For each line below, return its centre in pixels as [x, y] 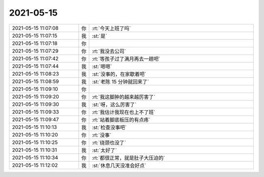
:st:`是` [99, 36]
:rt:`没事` [102, 135]
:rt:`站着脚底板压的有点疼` [121, 119]
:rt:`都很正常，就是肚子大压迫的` [129, 157]
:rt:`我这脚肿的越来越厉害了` [124, 97]
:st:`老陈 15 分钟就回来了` [120, 81]
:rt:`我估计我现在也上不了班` [124, 112]
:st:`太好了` [104, 150]
